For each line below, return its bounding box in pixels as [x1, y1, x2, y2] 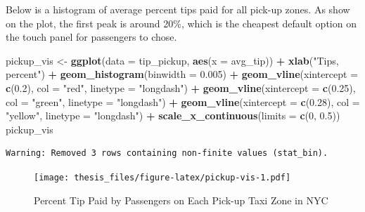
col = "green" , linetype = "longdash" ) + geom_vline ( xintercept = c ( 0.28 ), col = [6, 94, 360, 109]
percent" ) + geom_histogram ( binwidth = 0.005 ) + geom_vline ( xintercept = [6, 67, 359, 81]
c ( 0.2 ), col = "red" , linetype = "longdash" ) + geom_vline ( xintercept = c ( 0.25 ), [6, 80, 356, 95]
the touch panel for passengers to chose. [6, 29, 177, 44]
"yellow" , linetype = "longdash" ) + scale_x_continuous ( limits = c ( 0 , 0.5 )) [6, 108, 340, 123]
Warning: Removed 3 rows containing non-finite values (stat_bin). [6, 148, 328, 159]
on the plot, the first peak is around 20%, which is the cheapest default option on [6, 15, 357, 30]
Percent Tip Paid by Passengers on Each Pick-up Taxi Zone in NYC [34, 192, 328, 207]
